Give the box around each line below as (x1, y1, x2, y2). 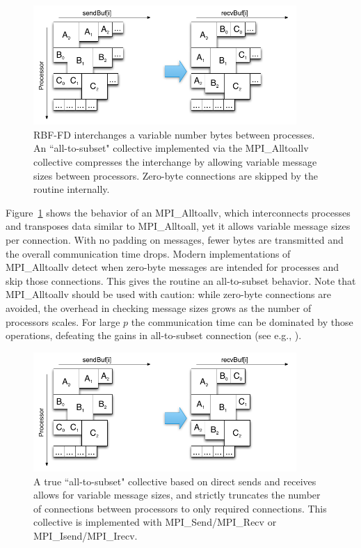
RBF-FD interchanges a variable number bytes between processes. (33, 127, 315, 141)
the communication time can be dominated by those (131, 314, 353, 329)
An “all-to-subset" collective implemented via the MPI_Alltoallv (33, 141, 309, 155)
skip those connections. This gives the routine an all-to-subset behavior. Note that (6, 273, 356, 288)
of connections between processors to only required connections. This (33, 501, 327, 515)
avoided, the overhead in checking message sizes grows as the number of (6, 300, 312, 315)
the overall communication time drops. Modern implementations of (6, 246, 291, 260)
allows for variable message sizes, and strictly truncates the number (33, 487, 321, 502)
